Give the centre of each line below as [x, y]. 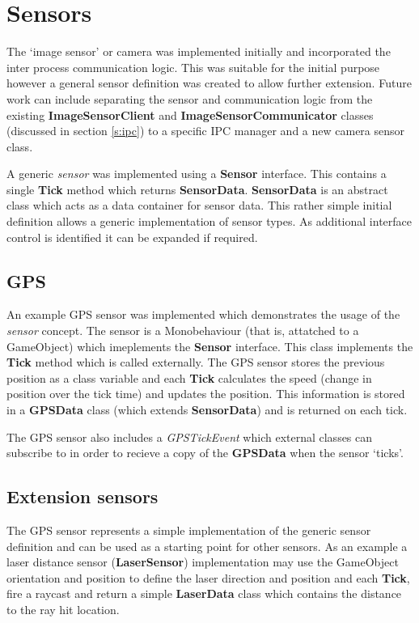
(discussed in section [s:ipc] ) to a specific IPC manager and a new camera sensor [206, 131]
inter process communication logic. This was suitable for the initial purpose [193, 67]
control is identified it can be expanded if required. [132, 237]
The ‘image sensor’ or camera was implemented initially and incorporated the [199, 51]
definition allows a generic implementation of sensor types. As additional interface [209, 221]
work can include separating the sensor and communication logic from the [190, 98]
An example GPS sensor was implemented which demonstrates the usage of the [203, 314]
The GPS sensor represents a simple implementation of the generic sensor [189, 530]
